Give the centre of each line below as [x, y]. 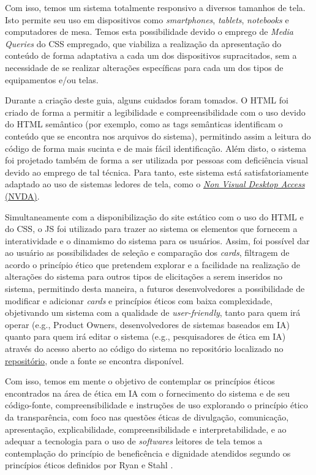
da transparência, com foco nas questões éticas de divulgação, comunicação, [147, 417]
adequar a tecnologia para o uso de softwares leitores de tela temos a [134, 441]
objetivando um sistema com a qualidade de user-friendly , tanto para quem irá [153, 312]
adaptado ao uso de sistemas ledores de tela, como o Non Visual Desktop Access [155, 184]
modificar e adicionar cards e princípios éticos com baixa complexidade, [139, 300]
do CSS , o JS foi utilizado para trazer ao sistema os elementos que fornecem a [151, 229]
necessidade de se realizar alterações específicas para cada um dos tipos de [144, 67]
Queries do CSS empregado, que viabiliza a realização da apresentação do [143, 43]
